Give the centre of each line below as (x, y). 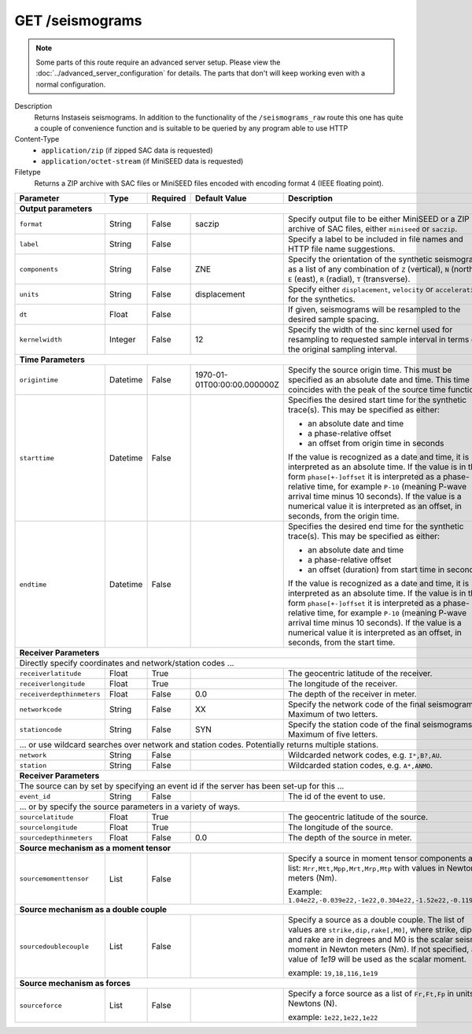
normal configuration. (71, 84)
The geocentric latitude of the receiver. (360, 674)
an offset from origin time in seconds (376, 443)
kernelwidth (41, 340)
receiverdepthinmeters (60, 694)
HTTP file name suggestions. (341, 249)
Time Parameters (52, 360)
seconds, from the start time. (341, 643)
